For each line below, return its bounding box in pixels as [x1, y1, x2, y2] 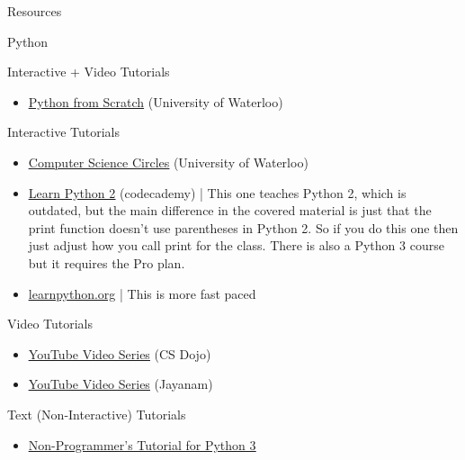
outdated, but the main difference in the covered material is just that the [28, 201, 432, 220]
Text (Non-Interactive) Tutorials [7, 404, 186, 423]
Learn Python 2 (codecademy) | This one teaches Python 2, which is [28, 183, 407, 202]
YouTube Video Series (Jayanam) [28, 374, 213, 393]
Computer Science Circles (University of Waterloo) [28, 152, 309, 171]
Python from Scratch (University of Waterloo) [28, 92, 283, 111]
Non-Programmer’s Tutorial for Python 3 [28, 435, 256, 454]
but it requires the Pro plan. [28, 253, 185, 272]
